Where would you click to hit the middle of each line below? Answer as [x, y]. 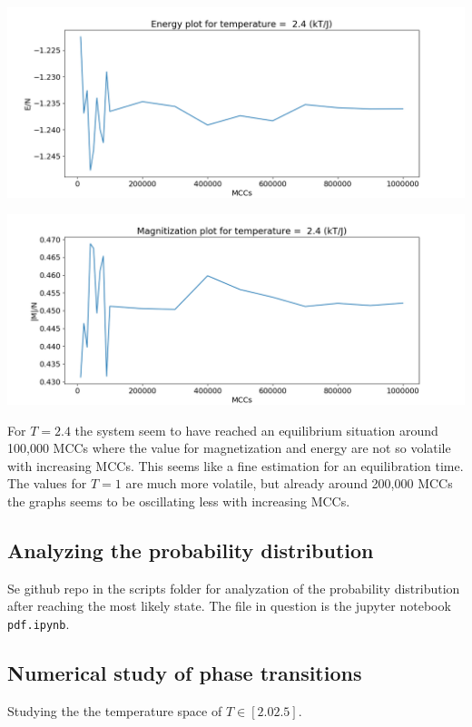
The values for [47, 483]
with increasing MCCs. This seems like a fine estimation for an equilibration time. [236, 465]
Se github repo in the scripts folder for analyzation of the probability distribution [234, 588]
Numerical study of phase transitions [185, 672]
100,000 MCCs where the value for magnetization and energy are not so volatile [229, 448]
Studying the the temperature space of [115, 710]
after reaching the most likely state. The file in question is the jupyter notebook [229, 606]
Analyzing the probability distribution [191, 550]
